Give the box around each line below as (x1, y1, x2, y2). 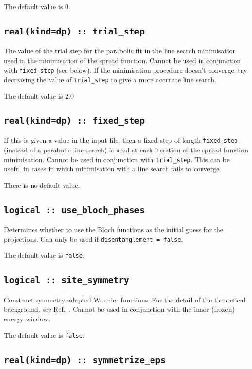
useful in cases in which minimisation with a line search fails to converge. (4, 164, 221, 174)
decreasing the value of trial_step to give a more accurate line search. (4, 74, 217, 84)
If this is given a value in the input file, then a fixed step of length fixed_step (4, 135, 238, 145)
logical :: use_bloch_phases (4, 204, 145, 215)
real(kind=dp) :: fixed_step (4, 115, 145, 126)
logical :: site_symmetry (4, 275, 129, 285)
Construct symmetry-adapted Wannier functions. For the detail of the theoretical (4, 294, 246, 304)
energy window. (4, 314, 50, 323)
